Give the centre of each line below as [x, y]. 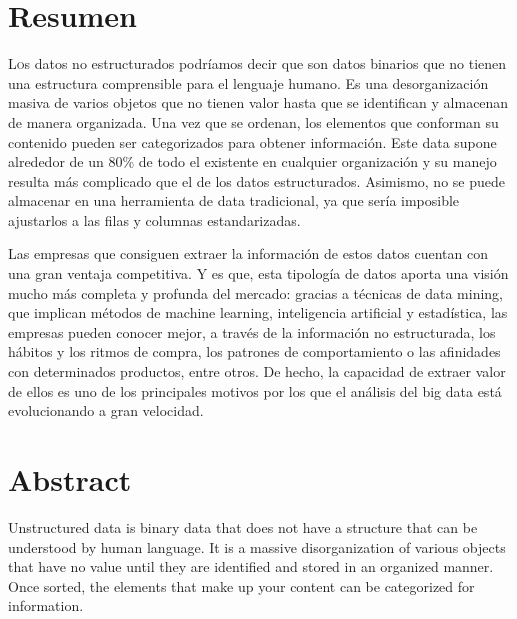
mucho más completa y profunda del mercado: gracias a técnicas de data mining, [255, 292]
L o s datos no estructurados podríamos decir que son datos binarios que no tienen [257, 63]
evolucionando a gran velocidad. [106, 410]
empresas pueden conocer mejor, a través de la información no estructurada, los [252, 331]
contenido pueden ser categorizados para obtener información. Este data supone [252, 141]
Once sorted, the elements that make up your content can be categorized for [241, 585]
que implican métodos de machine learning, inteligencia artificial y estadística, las [258, 312]
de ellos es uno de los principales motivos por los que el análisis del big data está [255, 390]
